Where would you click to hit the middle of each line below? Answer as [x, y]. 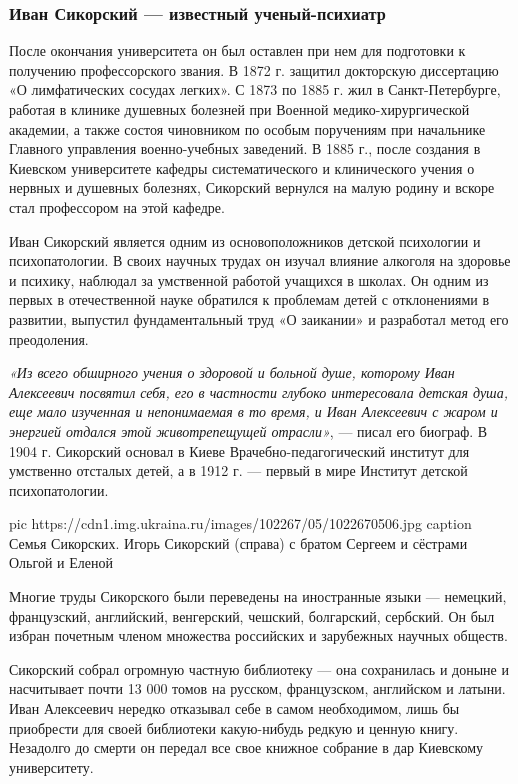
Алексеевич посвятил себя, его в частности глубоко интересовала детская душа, [258, 391]
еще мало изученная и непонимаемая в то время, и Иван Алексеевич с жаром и [253, 411]
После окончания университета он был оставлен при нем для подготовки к [237, 50]
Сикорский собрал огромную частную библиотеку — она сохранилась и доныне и [259, 668]
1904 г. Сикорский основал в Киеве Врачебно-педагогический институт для [239, 450]
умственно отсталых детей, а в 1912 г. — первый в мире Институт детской [238, 470]
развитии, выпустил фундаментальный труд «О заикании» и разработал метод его [259, 318]
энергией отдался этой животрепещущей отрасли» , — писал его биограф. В [248, 430]
